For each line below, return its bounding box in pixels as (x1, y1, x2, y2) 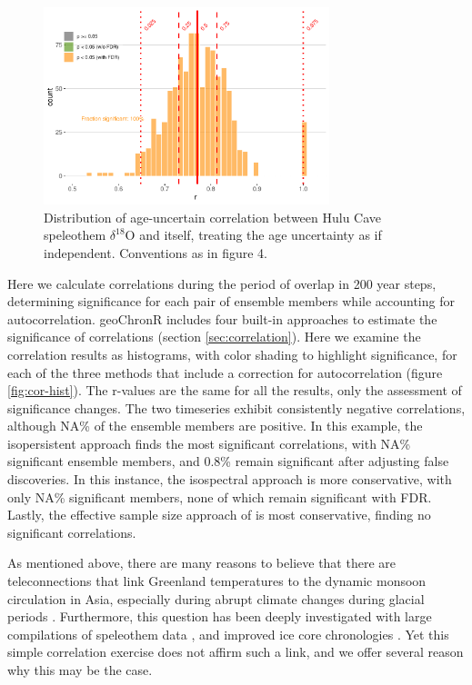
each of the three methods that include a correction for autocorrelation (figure (7, 362, 443, 382)
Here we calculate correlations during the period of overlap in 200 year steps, (7, 273, 437, 293)
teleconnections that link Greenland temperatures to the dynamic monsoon (7, 571, 427, 591)
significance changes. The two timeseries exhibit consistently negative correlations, (7, 398, 466, 417)
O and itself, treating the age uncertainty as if (125, 225, 382, 244)
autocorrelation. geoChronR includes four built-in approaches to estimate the (7, 309, 437, 328)
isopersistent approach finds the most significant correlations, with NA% (7, 433, 411, 452)
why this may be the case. (7, 660, 153, 679)
